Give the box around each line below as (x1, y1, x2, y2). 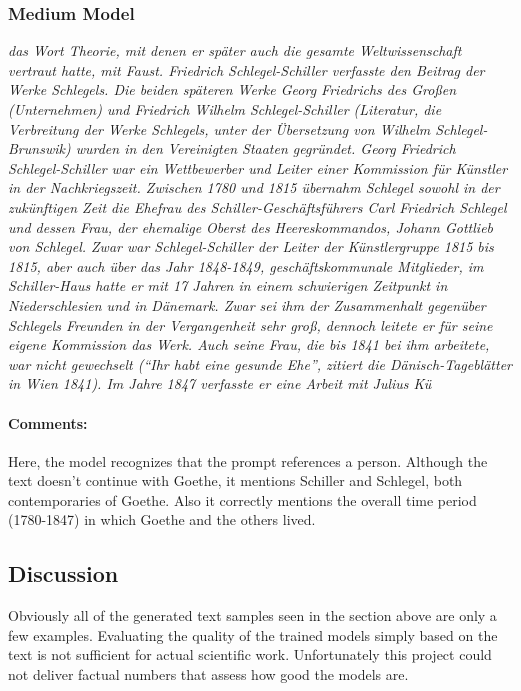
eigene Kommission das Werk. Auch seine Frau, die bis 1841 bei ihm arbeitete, (8, 334, 490, 355)
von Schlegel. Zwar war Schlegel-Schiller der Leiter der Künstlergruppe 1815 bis (8, 236, 494, 257)
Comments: (8, 412, 88, 433)
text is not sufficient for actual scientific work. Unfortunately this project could (8, 644, 492, 665)
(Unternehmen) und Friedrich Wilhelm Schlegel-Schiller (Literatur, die (8, 99, 442, 119)
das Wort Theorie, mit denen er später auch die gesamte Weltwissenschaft (8, 40, 462, 61)
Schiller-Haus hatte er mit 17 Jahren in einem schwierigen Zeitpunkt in (8, 275, 448, 296)
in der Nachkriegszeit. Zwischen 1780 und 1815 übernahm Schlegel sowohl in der (8, 177, 500, 198)
